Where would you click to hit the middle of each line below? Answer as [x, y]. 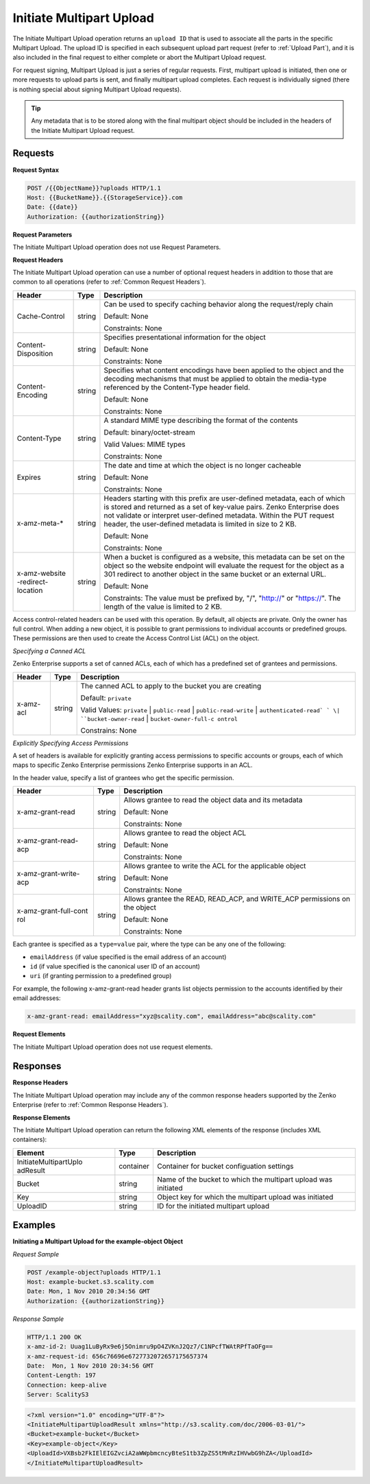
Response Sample [38, 1319]
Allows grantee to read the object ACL [185, 833]
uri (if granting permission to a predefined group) [101, 976]
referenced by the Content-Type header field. [177, 387]
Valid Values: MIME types [145, 444]
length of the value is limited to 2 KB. [163, 607]
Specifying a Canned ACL [49, 650]
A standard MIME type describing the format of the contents [201, 420]
